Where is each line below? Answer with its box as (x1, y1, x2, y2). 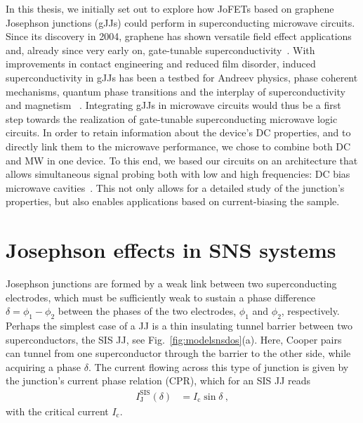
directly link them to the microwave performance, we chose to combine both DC (6, 138, 351, 153)
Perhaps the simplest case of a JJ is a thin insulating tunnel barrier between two (6, 318, 352, 333)
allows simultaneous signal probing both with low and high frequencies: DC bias (6, 167, 350, 181)
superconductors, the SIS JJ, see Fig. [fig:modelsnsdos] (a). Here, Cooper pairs (6, 332, 342, 346)
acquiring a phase (6, 359, 81, 374)
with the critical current (6, 403, 109, 418)
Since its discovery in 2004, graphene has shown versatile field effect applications (6, 29, 352, 44)
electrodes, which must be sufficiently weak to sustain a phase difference (6, 289, 316, 304)
